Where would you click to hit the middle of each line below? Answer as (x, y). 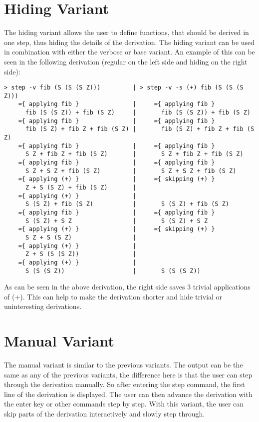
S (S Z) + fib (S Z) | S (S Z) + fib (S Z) (127, 204)
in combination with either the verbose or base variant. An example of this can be (129, 52)
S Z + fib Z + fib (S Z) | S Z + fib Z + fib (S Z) (134, 154)
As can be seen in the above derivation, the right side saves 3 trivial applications (127, 287)
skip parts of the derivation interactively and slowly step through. (105, 414)
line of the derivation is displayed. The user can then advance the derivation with (128, 394)
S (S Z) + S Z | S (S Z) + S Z (117, 221)
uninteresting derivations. (43, 306)
